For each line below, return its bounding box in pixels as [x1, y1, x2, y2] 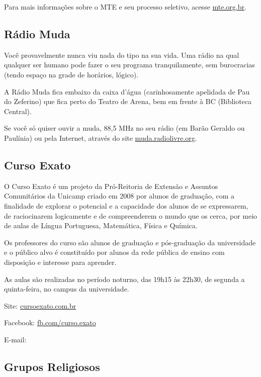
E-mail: [4, 334, 27, 344]
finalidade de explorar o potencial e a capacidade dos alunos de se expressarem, [4, 200, 248, 211]
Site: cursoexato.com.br [4, 300, 76, 311]
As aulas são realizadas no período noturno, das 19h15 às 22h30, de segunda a [4, 273, 245, 284]
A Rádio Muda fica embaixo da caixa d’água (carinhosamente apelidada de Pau [4, 86, 250, 97]
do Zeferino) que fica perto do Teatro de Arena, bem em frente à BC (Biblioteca [4, 96, 252, 107]
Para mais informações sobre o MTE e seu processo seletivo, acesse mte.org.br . [4, 2, 246, 12]
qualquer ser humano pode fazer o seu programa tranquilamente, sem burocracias [4, 59, 255, 70]
